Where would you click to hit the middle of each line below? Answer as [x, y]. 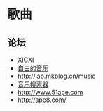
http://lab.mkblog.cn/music [56, 76]
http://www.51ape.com [50, 92]
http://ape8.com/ [42, 100]
